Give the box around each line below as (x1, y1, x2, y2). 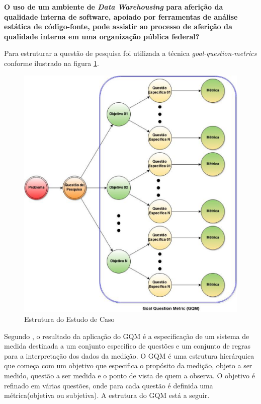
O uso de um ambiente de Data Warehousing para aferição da (4, 2, 223, 12)
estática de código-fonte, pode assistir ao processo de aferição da (4, 21, 232, 32)
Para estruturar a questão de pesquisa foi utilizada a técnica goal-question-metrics (4, 48, 257, 58)
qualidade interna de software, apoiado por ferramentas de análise (4, 11, 238, 22)
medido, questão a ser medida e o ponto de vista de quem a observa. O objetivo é (4, 370, 255, 380)
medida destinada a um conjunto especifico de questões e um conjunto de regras (4, 341, 251, 351)
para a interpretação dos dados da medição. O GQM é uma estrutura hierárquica (4, 350, 254, 361)
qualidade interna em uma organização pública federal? (4, 31, 200, 41)
